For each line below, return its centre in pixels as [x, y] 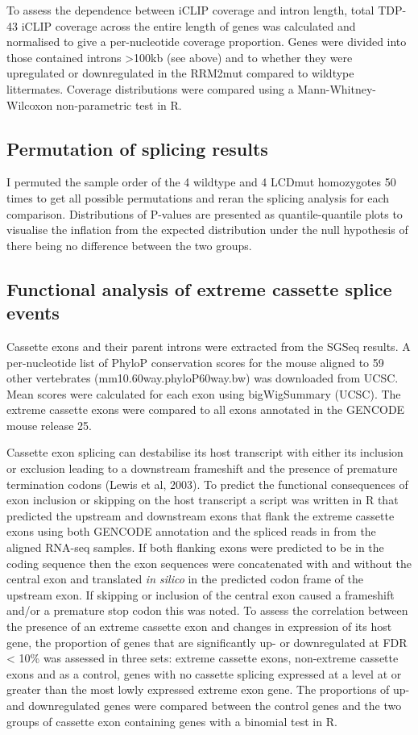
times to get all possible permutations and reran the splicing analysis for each [198, 197]
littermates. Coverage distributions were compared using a [150, 88]
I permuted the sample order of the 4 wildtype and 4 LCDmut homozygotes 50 [201, 182]
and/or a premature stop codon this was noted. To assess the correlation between [207, 610]
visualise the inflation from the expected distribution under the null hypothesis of [207, 230]
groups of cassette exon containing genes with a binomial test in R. [172, 721]
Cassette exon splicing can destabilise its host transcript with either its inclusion [205, 452]
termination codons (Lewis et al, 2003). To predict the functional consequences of [207, 484]
